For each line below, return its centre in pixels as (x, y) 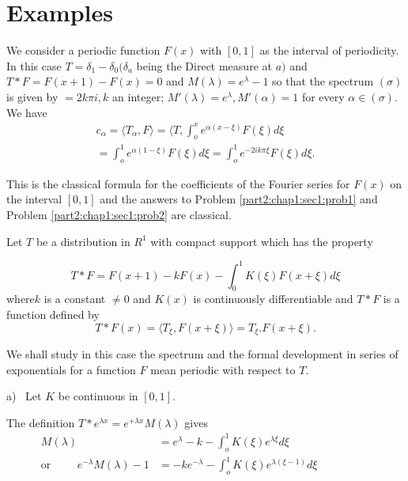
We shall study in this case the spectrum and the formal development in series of (202, 354)
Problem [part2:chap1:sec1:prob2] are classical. (119, 214)
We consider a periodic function (83, 50)
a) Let (24, 396)
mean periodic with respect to (223, 369)
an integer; (138, 96)
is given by (32, 96)
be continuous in (98, 396)
